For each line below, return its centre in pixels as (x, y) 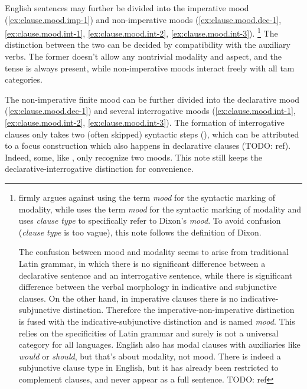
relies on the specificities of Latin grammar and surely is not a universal (148, 333)
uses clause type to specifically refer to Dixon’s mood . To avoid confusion (150, 220)
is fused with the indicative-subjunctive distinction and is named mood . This (157, 321)
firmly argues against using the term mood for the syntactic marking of (147, 197)
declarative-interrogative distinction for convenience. (99, 169)
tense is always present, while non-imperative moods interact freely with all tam (150, 68)
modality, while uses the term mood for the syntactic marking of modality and (160, 209)
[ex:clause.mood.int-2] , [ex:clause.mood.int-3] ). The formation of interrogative (145, 122)
